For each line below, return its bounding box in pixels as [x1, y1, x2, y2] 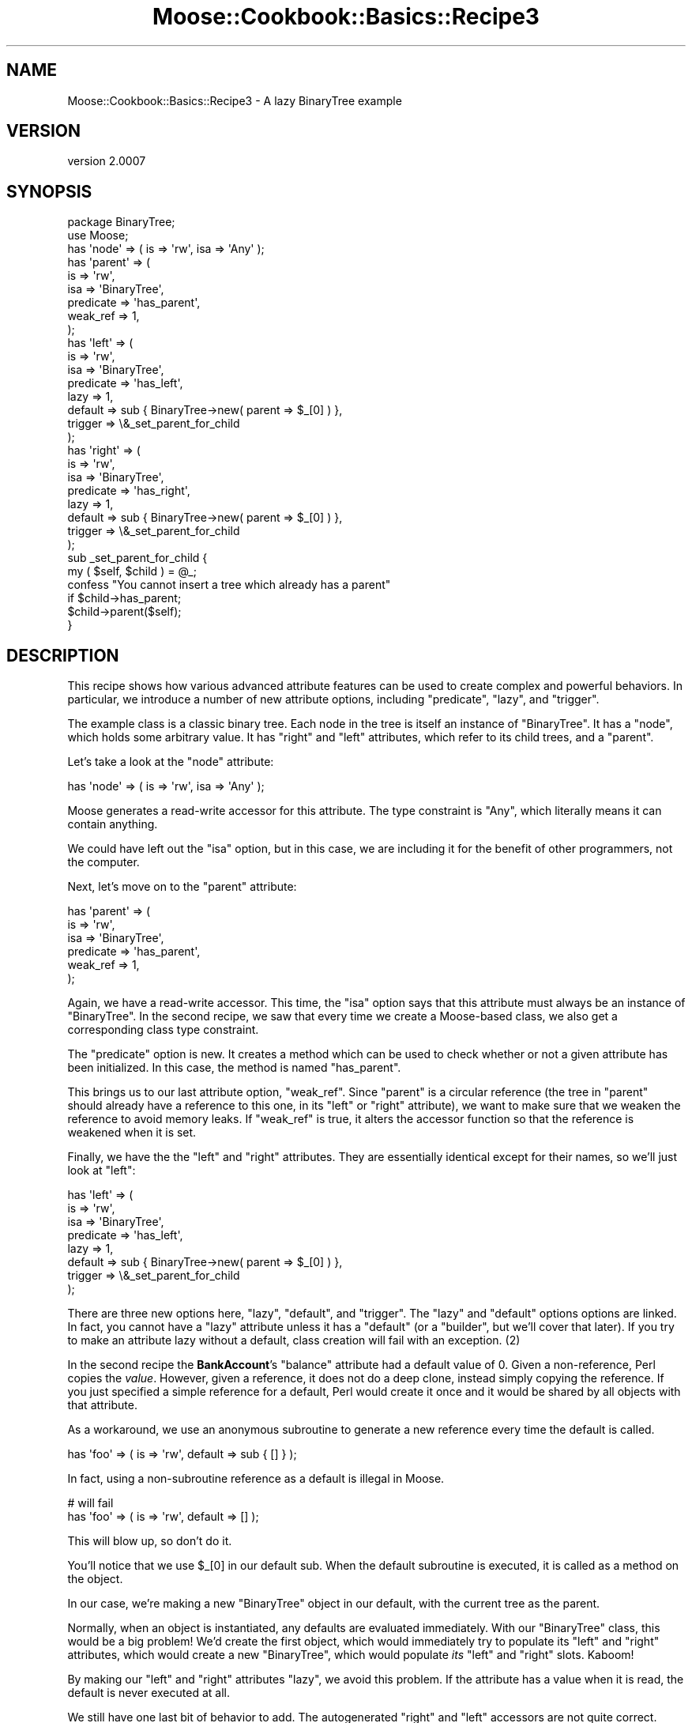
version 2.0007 [67, 154, 146, 168]
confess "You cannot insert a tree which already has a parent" [67, 578, 391, 592]
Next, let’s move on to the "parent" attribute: [67, 880, 297, 894]
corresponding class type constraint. [67, 1023, 259, 1037]
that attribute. [67, 1398, 137, 1412]
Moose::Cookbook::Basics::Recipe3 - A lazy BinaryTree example [67, 93, 402, 107]
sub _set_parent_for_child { [67, 551, 208, 565]
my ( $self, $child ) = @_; [67, 564, 197, 579]
